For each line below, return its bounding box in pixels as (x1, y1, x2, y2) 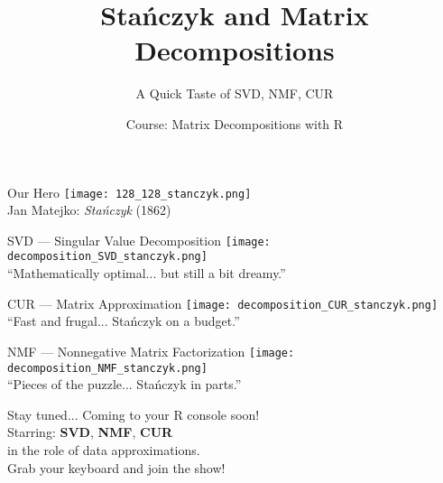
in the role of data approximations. (7, 441, 200, 459)
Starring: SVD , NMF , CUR (7, 423, 173, 441)
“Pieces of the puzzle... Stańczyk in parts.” (7, 375, 242, 394)
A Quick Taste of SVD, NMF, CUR (135, 84, 334, 103)
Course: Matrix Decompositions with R (125, 114, 344, 133)
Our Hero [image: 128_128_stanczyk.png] (7, 182, 252, 201)
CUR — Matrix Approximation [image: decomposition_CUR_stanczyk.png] (7, 293, 438, 312)
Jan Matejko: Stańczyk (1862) (7, 200, 171, 219)
